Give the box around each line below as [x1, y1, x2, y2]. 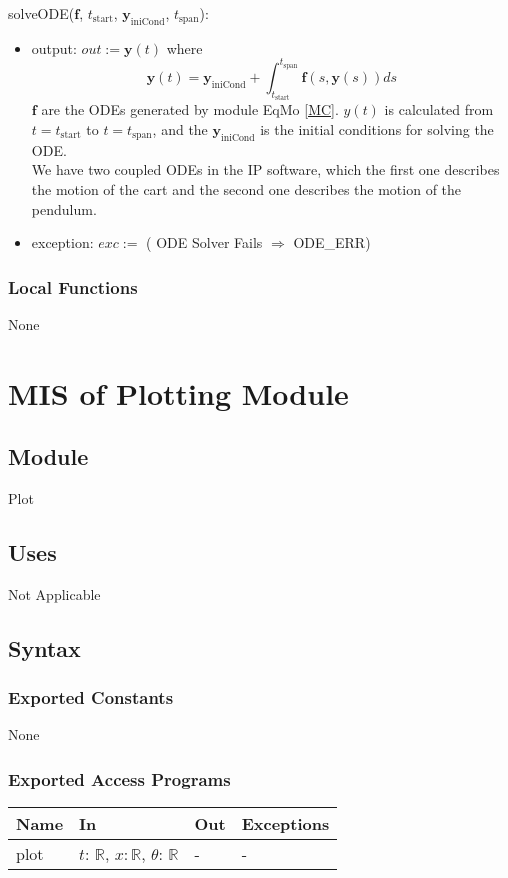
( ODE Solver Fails [146, 232, 263, 253]
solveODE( [8, 3, 75, 23]
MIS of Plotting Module [8, 372, 349, 413]
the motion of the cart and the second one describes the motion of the [31, 178, 462, 199]
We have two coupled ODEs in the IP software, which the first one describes [31, 159, 500, 180]
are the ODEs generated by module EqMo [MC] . [41, 99, 339, 120]
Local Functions [8, 274, 138, 299]
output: [31, 37, 77, 58]
